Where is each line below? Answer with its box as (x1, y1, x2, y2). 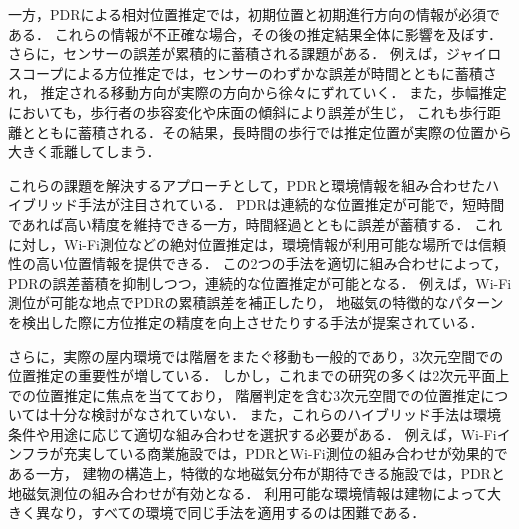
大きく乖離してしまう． (8, 141, 161, 162)
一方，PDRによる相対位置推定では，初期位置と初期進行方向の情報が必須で (8, 4, 501, 24)
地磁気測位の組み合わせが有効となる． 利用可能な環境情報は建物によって (8, 482, 488, 503)
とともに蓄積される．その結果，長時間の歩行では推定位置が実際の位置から (21, 121, 512, 142)
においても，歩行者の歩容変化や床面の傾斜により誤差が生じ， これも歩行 (8, 101, 487, 122)
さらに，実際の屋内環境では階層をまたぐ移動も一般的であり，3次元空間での (8, 345, 504, 366)
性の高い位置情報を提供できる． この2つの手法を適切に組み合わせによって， (8, 253, 508, 274)
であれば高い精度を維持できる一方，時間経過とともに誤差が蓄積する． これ (8, 213, 503, 234)
